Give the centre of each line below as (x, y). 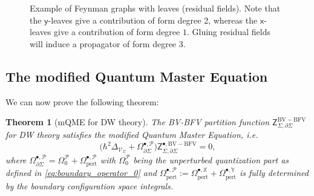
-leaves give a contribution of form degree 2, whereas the (153, 20)
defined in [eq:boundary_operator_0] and (81, 173)
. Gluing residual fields (228, 32)
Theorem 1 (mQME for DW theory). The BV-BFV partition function (138, 122)
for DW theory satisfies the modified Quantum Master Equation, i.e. (132, 134)
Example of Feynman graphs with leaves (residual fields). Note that (155, 8)
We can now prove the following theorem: (82, 101)
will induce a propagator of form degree (103, 43)
